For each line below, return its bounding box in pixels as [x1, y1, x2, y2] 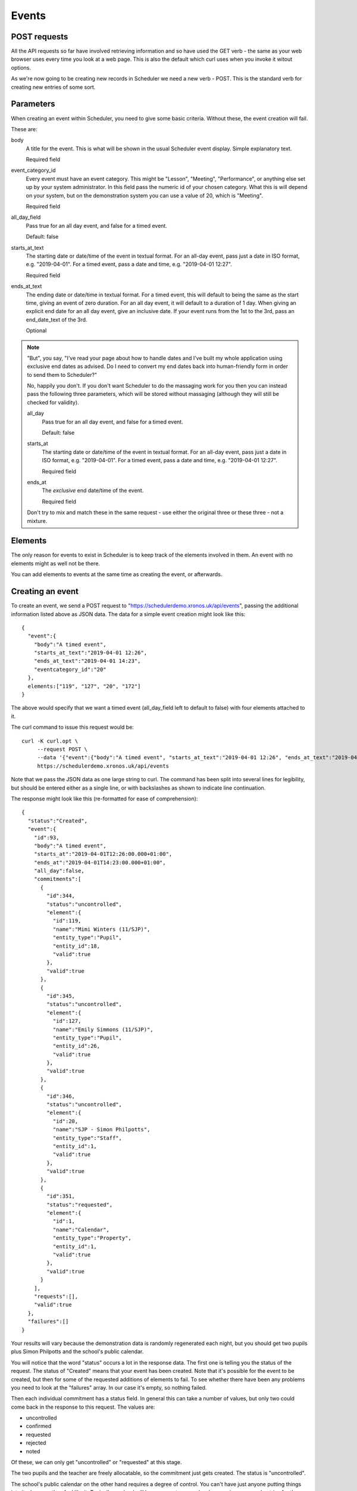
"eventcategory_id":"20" [33, 666, 107, 673]
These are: [11, 125, 38, 132]
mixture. [27, 517, 48, 524]
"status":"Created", [27, 817, 88, 824]
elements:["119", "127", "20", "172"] [27, 683, 141, 689]
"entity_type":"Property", [52, 1235, 132, 1242]
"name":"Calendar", [52, 1226, 110, 1233]
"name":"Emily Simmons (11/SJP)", [52, 1026, 154, 1033]
